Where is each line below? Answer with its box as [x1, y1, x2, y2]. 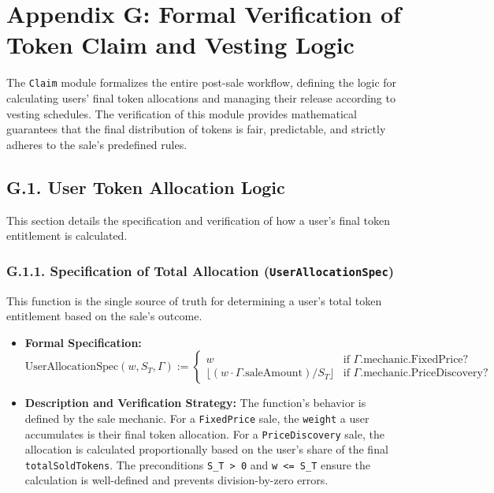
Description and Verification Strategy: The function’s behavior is [24, 394, 366, 411]
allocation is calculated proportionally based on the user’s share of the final [24, 441, 388, 458]
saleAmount [245, 368, 303, 379]
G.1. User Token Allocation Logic [6, 174, 285, 199]
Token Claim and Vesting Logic [6, 28, 355, 61]
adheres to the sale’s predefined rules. [6, 136, 188, 152]
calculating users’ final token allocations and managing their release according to [6, 89, 396, 106]
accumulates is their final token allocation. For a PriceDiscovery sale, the [24, 425, 384, 442]
